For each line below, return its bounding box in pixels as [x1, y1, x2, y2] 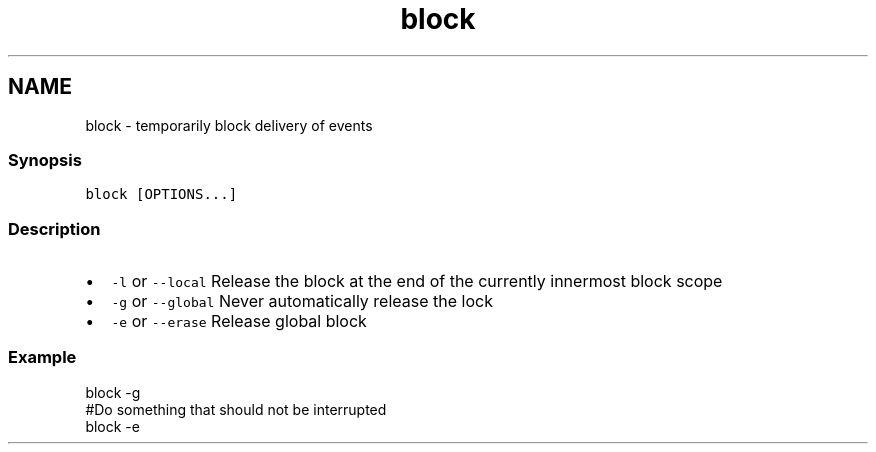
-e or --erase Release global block [111, 311, 367, 332]
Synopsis [8, 149, 82, 170]
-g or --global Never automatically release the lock [111, 291, 493, 312]
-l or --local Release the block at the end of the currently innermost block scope [111, 271, 723, 292]
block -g [85, 383, 141, 401]
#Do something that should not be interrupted [85, 400, 387, 418]
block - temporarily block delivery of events [85, 116, 373, 134]
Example [8, 347, 77, 368]
